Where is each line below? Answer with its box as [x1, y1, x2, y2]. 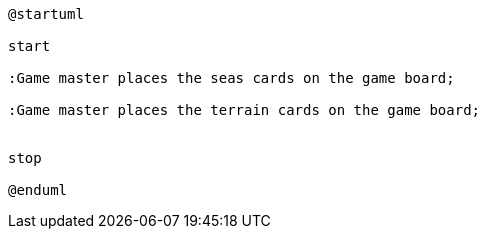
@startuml [8, 6, 84, 22]
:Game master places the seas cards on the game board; [8, 70, 455, 86]
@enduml [8, 182, 68, 198]
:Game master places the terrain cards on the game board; [8, 102, 481, 118]
